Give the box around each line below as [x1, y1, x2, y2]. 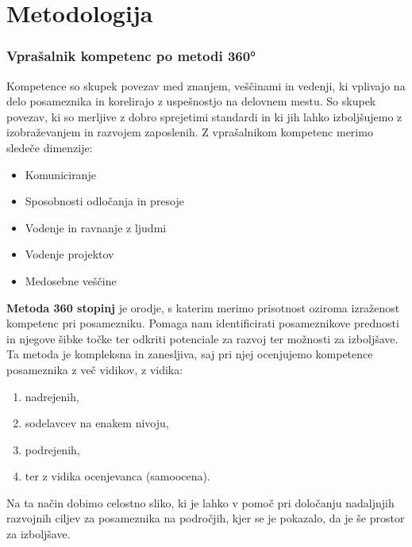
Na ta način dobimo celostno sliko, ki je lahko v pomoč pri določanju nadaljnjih [6, 494, 395, 511]
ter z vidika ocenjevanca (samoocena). [25, 468, 210, 484]
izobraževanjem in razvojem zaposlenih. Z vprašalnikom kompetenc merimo [6, 124, 373, 140]
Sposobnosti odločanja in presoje [25, 193, 184, 209]
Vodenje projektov [25, 246, 114, 262]
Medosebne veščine [25, 272, 117, 289]
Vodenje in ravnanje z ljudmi [25, 219, 167, 235]
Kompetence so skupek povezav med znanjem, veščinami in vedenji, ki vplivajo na [6, 77, 406, 94]
